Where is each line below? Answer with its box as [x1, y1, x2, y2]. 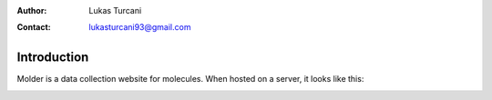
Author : [16, 5, 47, 15]
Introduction [16, 50, 89, 65]
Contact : [16, 22, 52, 33]
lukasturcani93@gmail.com [88, 22, 191, 33]
